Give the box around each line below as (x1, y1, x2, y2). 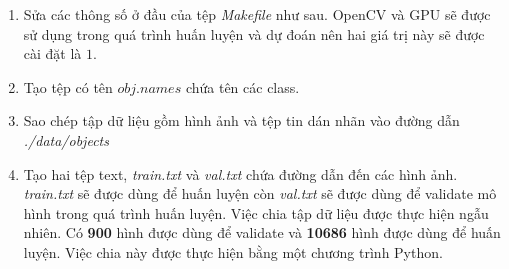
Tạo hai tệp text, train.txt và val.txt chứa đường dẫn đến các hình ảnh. (23, 163, 458, 184)
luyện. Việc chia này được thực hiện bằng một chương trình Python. (23, 241, 443, 262)
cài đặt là (23, 43, 82, 64)
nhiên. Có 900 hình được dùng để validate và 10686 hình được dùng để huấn (23, 222, 501, 243)
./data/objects (23, 129, 109, 150)
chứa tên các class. (185, 76, 300, 97)
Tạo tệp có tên (23, 76, 113, 97)
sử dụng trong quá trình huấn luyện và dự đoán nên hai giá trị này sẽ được (23, 23, 485, 44)
